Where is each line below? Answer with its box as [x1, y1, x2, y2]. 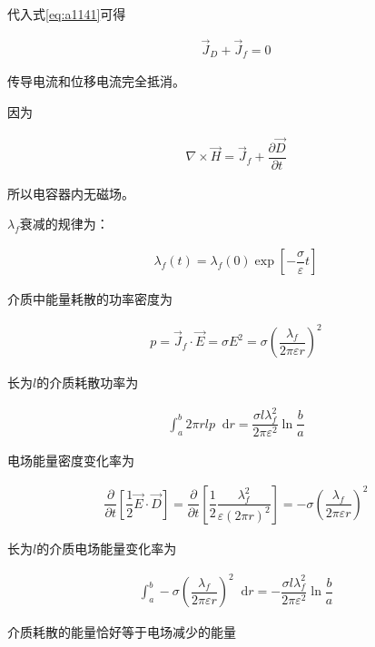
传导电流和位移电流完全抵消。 [7, 72, 185, 91]
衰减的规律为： [19, 214, 109, 233]
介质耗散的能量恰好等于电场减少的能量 [7, 622, 236, 642]
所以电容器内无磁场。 [7, 183, 134, 202]
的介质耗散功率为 [36, 373, 139, 392]
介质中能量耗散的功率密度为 [7, 289, 173, 309]
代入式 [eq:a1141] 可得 [7, 5, 126, 23]
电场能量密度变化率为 [7, 451, 134, 470]
